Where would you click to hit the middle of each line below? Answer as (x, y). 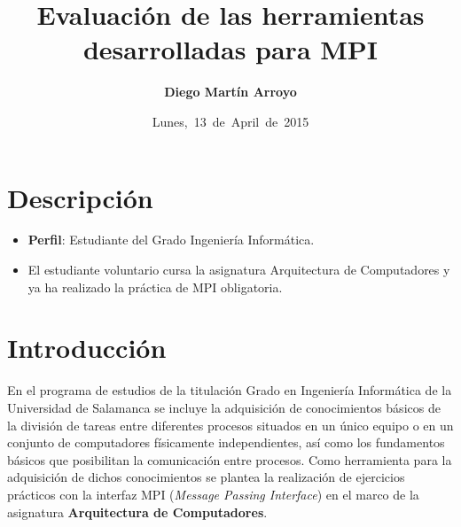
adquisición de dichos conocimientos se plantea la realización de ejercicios (206, 477)
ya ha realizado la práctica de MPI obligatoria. (155, 287)
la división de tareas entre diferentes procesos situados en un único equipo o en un (230, 425)
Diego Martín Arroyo (230, 92)
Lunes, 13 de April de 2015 (230, 121)
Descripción (80, 197)
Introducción (87, 348)
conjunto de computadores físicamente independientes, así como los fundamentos (226, 442)
